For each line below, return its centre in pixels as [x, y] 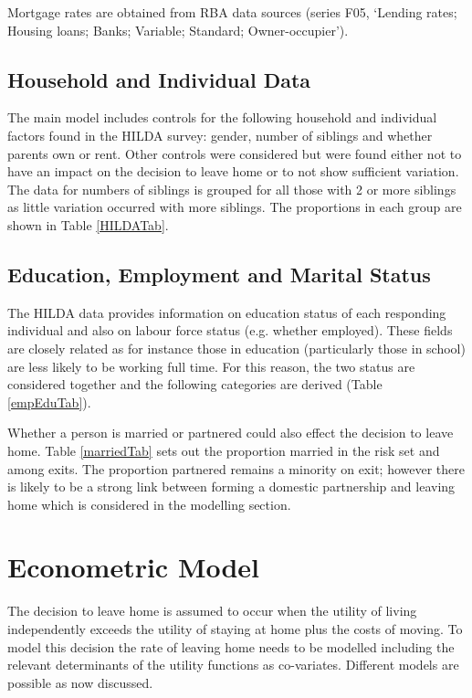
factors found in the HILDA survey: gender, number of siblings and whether [220, 135]
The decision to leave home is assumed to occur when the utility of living [212, 611]
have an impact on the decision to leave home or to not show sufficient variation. [233, 171]
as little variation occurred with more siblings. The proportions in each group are [235, 207]
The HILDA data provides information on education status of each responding [227, 312]
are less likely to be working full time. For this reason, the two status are [211, 366]
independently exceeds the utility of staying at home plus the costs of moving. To [235, 629]
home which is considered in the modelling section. [149, 504]
